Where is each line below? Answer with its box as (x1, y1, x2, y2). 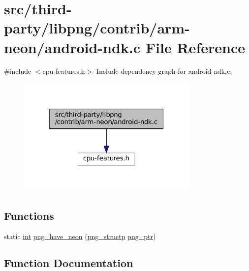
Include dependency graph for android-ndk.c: (96, 65, 232, 76)
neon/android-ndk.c (4, 37, 141, 57)
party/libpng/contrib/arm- (4, 18, 190, 38)
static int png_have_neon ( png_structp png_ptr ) (4, 231, 156, 241)
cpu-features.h (42, 65, 85, 76)
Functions (4, 208, 54, 223)
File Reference (145, 37, 245, 57)
